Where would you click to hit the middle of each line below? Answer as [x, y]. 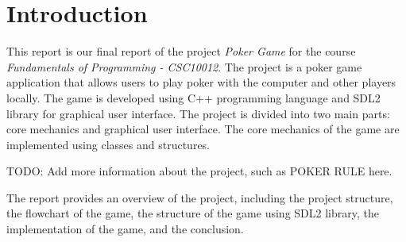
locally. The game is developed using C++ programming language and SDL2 [193, 97]
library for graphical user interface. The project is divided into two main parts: [198, 113]
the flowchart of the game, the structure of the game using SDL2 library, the [193, 213]
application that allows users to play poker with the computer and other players [201, 82]
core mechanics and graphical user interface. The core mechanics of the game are [203, 129]
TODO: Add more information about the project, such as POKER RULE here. [199, 171]
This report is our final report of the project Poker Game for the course [181, 51]
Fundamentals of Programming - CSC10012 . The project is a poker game [184, 66]
